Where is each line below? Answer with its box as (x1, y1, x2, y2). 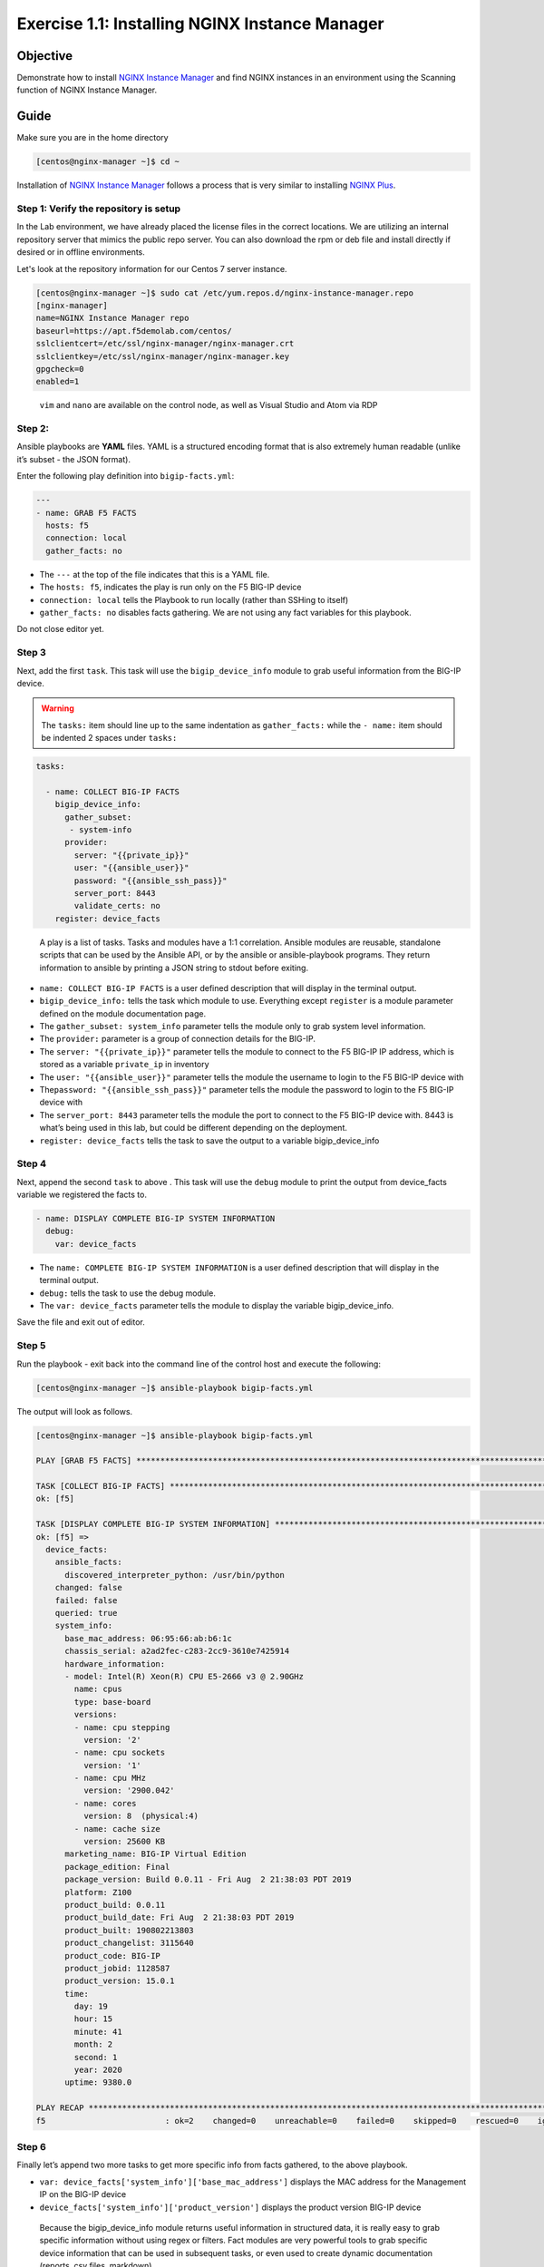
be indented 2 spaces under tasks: (41, 733, 178, 744)
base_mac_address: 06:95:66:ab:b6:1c (64, 1633, 233, 1643)
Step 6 (16, 2140, 47, 2153)
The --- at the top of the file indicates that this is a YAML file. (39, 569, 270, 579)
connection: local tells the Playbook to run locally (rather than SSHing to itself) (39, 594, 349, 605)
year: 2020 (73, 2065, 122, 2076)
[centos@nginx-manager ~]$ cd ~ (35, 157, 180, 167)
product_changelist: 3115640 (64, 1938, 194, 1949)
